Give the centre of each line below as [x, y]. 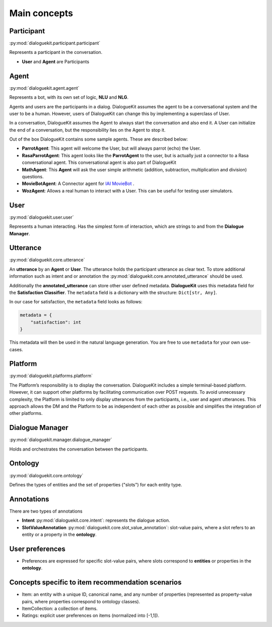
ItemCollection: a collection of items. [60, 609]
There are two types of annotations [46, 511]
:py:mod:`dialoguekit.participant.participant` [55, 43]
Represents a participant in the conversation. [56, 52]
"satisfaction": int [56, 322]
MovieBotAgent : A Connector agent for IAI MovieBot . [78, 183]
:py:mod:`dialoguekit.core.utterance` [47, 260]
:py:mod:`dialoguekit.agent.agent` [44, 88]
